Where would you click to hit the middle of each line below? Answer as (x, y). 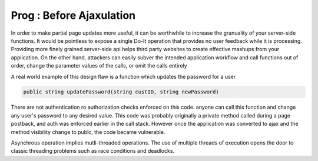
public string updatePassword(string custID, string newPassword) (121, 92)
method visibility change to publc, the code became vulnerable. (88, 132)
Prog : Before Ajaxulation (73, 15)
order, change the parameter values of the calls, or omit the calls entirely (99, 66)
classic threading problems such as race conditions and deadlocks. (93, 151)
